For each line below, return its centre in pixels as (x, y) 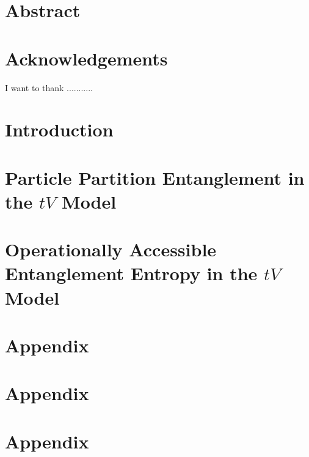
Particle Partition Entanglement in (155, 177)
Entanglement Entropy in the (131, 273)
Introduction (59, 129)
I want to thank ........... (49, 87)
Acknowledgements (86, 58)
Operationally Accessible (111, 249)
